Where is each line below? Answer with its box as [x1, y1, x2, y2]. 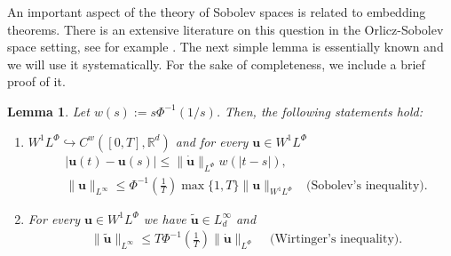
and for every [175, 132, 249, 150]
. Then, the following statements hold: [216, 101, 423, 120]
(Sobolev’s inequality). [306, 179, 428, 192]
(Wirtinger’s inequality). [269, 233, 403, 246]
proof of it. [7, 72, 66, 91]
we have [143, 209, 186, 228]
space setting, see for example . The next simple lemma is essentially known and [7, 37, 444, 56]
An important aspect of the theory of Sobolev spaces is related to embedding [7, 3, 426, 20]
